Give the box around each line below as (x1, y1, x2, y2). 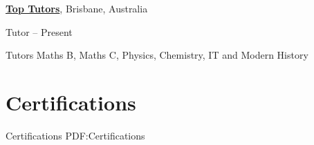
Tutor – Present (6, 24, 73, 39)
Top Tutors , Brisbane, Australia (6, 1, 148, 15)
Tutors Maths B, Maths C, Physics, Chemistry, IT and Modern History (6, 48, 308, 62)
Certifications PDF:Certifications (6, 128, 145, 142)
